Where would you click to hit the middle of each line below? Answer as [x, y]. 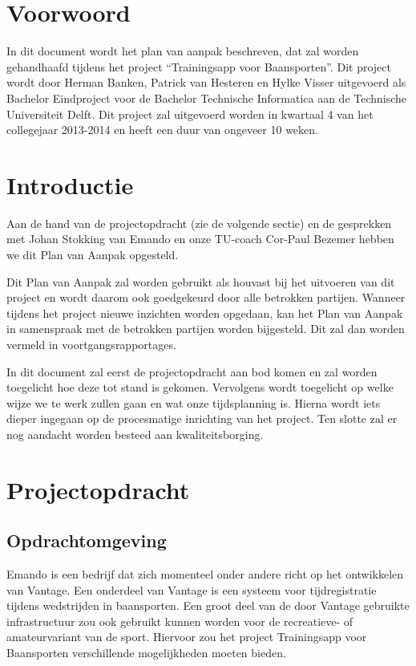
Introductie [70, 184]
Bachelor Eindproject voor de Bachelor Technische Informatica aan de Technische [207, 97]
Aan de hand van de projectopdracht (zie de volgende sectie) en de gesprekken [199, 223]
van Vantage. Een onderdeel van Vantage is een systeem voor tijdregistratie [192, 589]
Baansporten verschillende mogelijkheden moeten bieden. [146, 653]
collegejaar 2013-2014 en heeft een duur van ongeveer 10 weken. [162, 130]
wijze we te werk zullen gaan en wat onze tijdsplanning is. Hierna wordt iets [194, 402]
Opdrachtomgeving [87, 540]
